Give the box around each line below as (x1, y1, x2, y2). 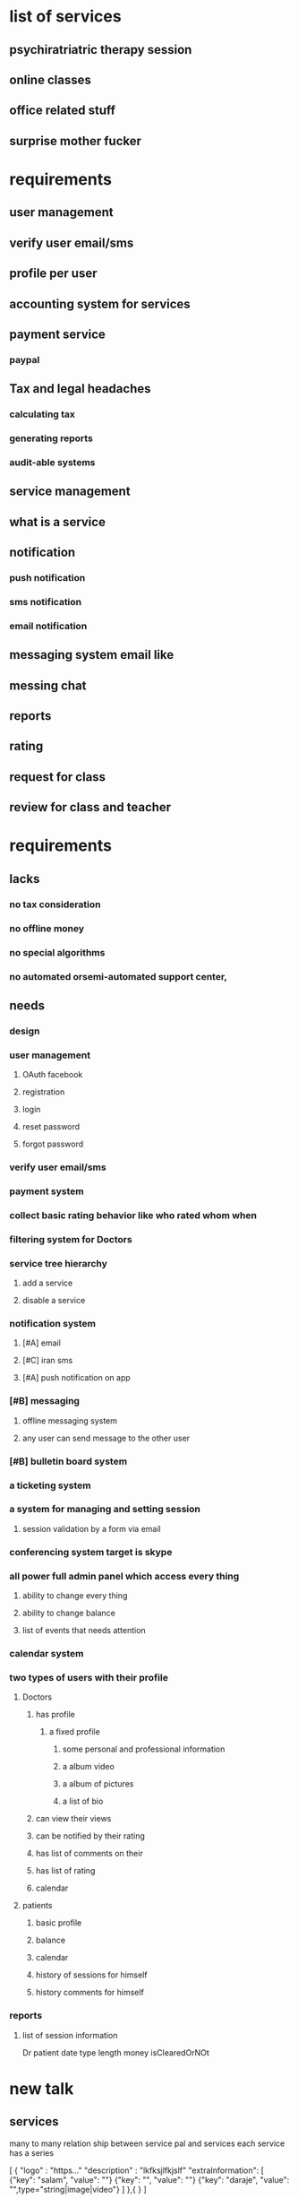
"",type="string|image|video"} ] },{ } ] (9, 2184, 148, 2194)
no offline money (9, 922, 85, 934)
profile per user (9, 266, 98, 281)
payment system (9, 1185, 84, 1198)
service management (9, 484, 132, 499)
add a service (21, 1277, 73, 1288)
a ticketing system (9, 1479, 91, 1492)
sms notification (9, 595, 82, 608)
